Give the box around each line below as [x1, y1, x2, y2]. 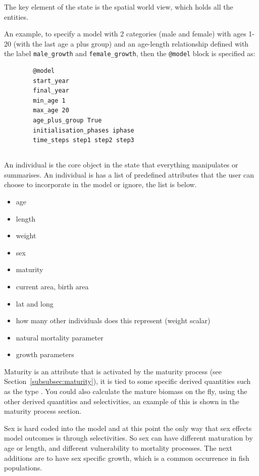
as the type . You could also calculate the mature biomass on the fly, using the [4, 386, 247, 397]
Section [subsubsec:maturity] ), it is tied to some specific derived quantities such [4, 376, 251, 386]
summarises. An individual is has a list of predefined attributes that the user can [4, 169, 254, 180]
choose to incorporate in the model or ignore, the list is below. [4, 179, 197, 190]
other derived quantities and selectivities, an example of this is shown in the [4, 396, 239, 406]
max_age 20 [33, 107, 69, 114]
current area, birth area [16, 281, 89, 291]
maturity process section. [4, 406, 82, 416]
